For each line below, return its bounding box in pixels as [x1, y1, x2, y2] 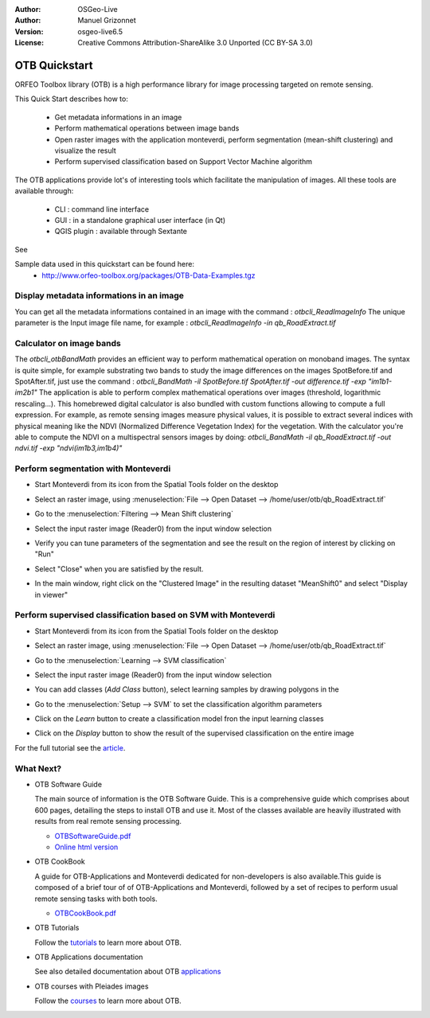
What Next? [14, 763, 62, 774]
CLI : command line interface [54, 204, 150, 214]
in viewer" [34, 590, 68, 599]
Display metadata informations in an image [14, 291, 185, 302]
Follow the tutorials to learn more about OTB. [34, 938, 182, 947]
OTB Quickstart [14, 58, 93, 72]
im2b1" [14, 388, 37, 397]
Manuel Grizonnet [77, 16, 136, 25]
